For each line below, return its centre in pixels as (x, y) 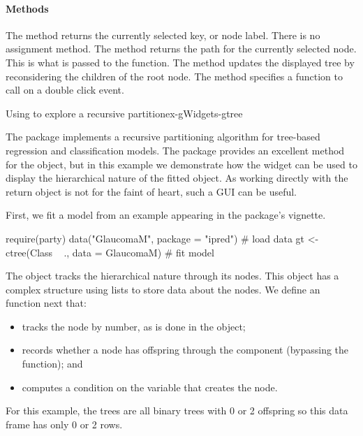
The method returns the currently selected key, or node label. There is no (163, 35)
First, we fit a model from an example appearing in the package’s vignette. (166, 215)
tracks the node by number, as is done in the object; (134, 326)
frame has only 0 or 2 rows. (64, 424)
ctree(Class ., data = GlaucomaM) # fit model (110, 252)
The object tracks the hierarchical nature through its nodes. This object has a (172, 276)
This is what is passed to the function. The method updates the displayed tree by (180, 62)
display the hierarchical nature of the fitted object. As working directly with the (177, 178)
